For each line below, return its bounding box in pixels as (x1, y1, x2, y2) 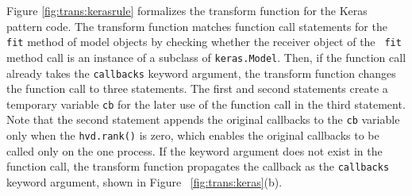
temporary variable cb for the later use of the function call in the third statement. (6, 95, 406, 112)
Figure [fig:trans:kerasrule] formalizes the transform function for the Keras (6, 2, 368, 18)
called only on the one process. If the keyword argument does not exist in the (6, 142, 383, 159)
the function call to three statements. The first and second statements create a (6, 80, 388, 97)
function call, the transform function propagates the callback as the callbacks (6, 158, 390, 175)
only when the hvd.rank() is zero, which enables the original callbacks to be (6, 127, 379, 144)
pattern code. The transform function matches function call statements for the (6, 17, 387, 34)
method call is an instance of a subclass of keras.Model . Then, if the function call (6, 48, 406, 65)
